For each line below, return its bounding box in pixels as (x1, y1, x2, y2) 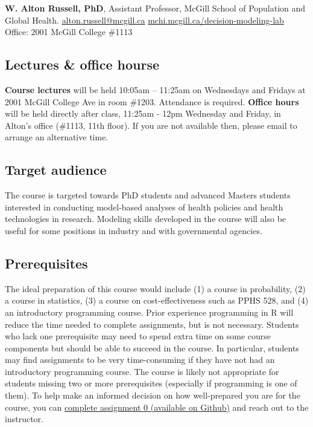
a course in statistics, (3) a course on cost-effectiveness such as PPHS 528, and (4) (5, 294, 309, 307)
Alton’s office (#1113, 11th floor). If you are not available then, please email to (5, 119, 297, 131)
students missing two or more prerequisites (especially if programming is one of (5, 377, 297, 390)
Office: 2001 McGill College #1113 (5, 25, 133, 38)
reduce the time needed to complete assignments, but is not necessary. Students (5, 318, 299, 330)
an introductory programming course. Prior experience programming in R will (5, 305, 294, 318)
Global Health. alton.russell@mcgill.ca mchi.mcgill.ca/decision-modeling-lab (5, 13, 284, 26)
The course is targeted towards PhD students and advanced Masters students (5, 189, 291, 201)
